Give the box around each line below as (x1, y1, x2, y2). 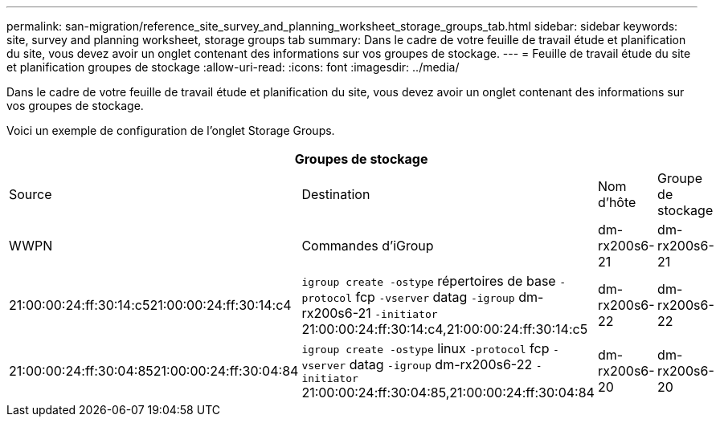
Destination (301, 186, 370, 202)
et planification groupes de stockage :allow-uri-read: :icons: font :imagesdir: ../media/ (6, 60, 460, 74)
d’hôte (597, 194, 636, 210)
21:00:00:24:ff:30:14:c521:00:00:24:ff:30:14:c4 (9, 297, 292, 313)
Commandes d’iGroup (301, 238, 434, 254)
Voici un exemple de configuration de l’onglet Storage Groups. (6, 124, 335, 137)
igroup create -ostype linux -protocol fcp (301, 340, 550, 356)
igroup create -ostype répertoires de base (301, 273, 556, 289)
